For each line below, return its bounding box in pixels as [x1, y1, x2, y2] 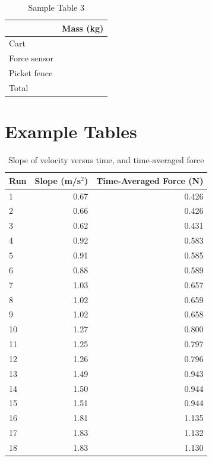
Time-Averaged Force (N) [96, 174, 204, 186]
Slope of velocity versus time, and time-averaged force [8, 154, 204, 166]
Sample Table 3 [28, 1, 84, 13]
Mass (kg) [62, 21, 104, 34]
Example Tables [5, 119, 137, 144]
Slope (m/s [34, 174, 81, 186]
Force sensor [9, 52, 54, 64]
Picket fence [9, 67, 53, 79]
